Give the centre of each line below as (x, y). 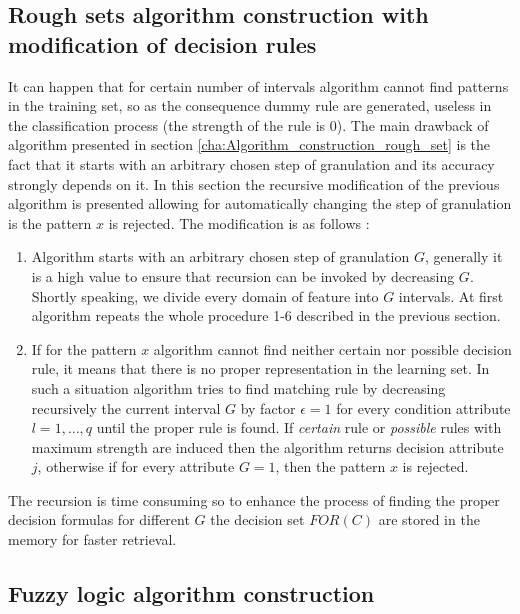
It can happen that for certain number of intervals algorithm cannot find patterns (258, 85)
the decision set (257, 519)
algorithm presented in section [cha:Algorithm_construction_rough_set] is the (249, 144)
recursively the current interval (126, 407)
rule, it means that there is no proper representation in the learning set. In (260, 368)
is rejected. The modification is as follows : (239, 222)
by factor (268, 407)
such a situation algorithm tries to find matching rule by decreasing (238, 387)
